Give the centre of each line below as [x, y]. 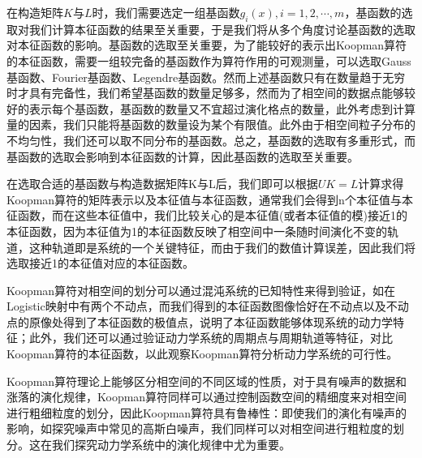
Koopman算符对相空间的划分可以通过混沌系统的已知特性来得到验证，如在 [201, 290]
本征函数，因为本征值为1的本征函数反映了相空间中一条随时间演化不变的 [197, 231]
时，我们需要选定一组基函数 [166, 12]
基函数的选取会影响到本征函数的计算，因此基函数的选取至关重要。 [183, 156]
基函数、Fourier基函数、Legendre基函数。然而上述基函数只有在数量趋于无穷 [206, 77]
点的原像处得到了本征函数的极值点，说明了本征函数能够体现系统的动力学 [200, 321]
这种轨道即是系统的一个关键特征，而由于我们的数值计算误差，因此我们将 [222, 247]
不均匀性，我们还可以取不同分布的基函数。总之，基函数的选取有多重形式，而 [211, 140]
